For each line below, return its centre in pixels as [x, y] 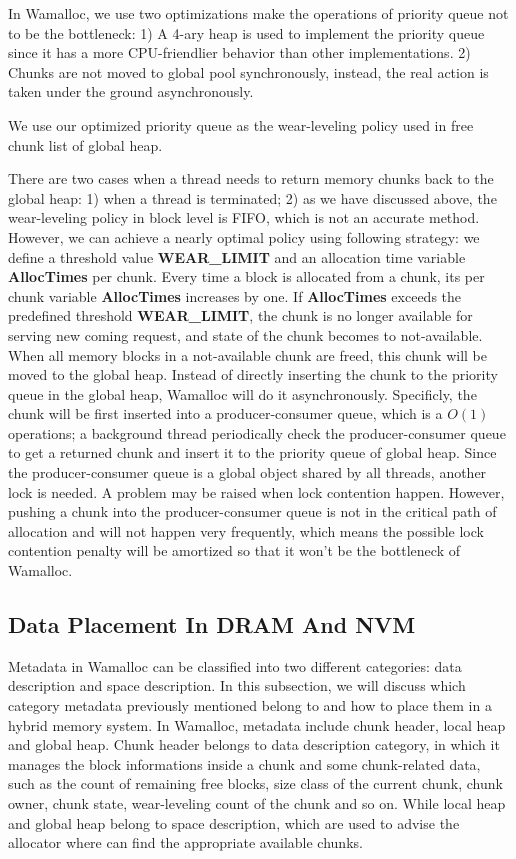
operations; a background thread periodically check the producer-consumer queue [257, 432]
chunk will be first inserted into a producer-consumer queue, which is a [225, 413]
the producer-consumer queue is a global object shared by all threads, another [247, 472]
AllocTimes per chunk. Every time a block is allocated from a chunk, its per [246, 276]
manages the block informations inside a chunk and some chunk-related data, [244, 763]
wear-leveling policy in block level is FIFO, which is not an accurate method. [244, 217]
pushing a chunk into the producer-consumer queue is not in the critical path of [252, 511]
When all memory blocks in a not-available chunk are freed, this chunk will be [247, 354]
